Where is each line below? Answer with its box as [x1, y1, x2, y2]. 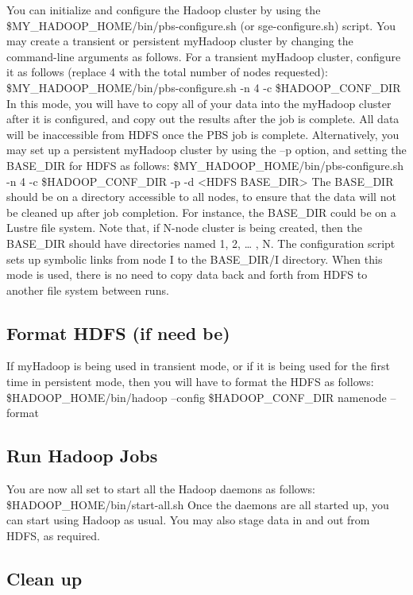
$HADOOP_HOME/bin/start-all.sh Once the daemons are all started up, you [6, 496, 389, 512]
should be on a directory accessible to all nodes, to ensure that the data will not [6, 188, 396, 205]
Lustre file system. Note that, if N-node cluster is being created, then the [6, 219, 362, 236]
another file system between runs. [6, 281, 169, 298]
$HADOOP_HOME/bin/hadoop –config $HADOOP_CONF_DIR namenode [6, 388, 387, 405]
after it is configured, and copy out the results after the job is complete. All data [6, 110, 399, 127]
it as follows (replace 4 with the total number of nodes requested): [6, 64, 328, 80]
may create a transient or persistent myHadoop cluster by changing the [6, 33, 353, 49]
